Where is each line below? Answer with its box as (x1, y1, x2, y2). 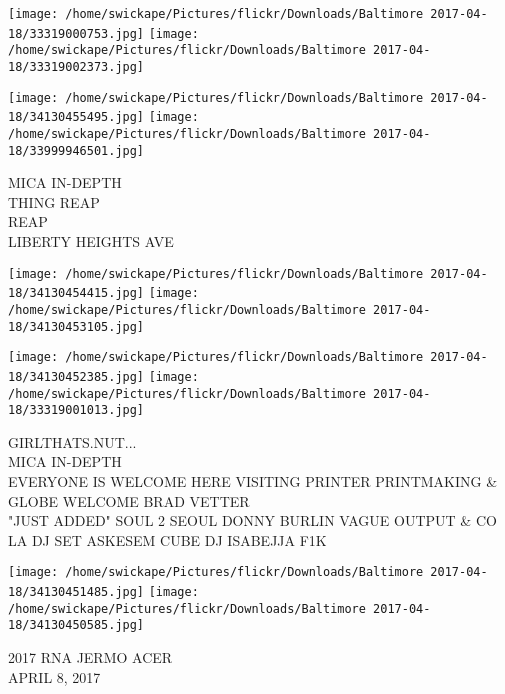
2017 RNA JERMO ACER (8, 647, 173, 668)
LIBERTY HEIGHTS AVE (8, 231, 174, 252)
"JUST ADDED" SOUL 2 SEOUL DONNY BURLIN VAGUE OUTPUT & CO (8, 510, 497, 531)
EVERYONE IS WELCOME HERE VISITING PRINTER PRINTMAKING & (8, 471, 498, 492)
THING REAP (8, 191, 100, 212)
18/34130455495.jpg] (8, 110, 145, 125)
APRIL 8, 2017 (8, 666, 101, 687)
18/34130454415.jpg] (8, 286, 145, 301)
